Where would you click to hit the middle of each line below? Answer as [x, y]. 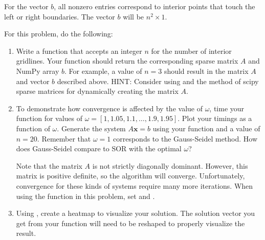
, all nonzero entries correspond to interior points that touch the [154, 6]
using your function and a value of [206, 128]
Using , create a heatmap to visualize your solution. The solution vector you [136, 213]
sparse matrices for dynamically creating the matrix [97, 91]
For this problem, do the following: [59, 34]
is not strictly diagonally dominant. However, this [170, 165]
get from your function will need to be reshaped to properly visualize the [130, 223]
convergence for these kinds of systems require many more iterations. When [135, 185]
